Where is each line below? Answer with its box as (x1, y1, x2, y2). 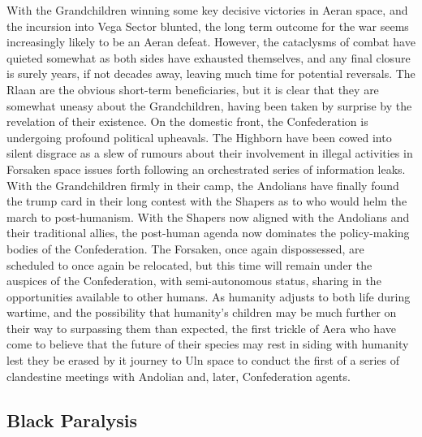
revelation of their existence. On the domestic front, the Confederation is (6, 113, 368, 130)
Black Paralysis (6, 407, 137, 432)
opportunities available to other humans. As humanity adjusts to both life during (6, 288, 411, 305)
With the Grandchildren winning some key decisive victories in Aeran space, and (6, 2, 408, 18)
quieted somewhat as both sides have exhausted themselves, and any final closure (6, 49, 411, 66)
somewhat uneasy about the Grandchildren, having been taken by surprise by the (6, 97, 412, 114)
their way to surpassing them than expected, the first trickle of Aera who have (6, 319, 396, 336)
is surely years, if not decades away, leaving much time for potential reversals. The (6, 65, 416, 82)
